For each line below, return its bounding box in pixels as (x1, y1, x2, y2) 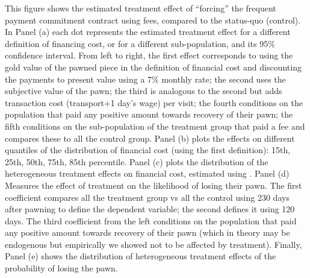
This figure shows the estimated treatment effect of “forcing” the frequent (5, 2, 276, 14)
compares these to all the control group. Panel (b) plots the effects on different (5, 131, 295, 144)
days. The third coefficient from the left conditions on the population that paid (5, 214, 297, 227)
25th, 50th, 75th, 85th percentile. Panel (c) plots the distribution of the (5, 155, 268, 168)
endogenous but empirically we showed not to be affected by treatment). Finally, (5, 238, 302, 250)
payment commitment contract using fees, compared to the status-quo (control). (5, 13, 301, 26)
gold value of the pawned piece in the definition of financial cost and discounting (5, 60, 302, 73)
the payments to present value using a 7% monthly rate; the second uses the (5, 72, 286, 85)
